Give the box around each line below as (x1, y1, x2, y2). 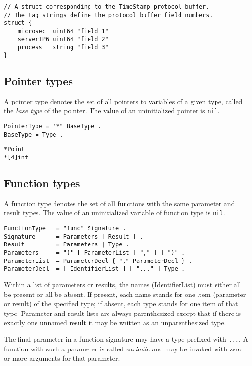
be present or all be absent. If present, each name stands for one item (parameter (4, 289, 246, 299)
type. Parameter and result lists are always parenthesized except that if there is (4, 308, 241, 318)
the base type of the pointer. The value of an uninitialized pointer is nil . (4, 105, 220, 116)
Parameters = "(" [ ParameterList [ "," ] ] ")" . (4, 249, 185, 257)
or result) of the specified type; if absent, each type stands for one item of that (4, 298, 238, 309)
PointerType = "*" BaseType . (4, 123, 102, 130)
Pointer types (4, 73, 73, 88)
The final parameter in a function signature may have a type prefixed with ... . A (4, 334, 249, 344)
